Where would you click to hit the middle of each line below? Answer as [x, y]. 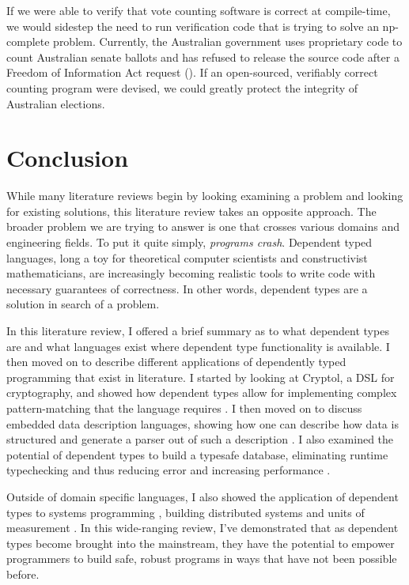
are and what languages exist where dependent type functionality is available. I [198, 346]
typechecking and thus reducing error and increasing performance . [169, 470]
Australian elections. [56, 103]
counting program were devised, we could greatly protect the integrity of [182, 87]
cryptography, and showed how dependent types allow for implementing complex [202, 393]
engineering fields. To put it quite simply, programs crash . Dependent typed [189, 242]
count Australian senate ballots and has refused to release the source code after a [203, 57]
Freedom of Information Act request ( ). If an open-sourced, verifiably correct [192, 72]
